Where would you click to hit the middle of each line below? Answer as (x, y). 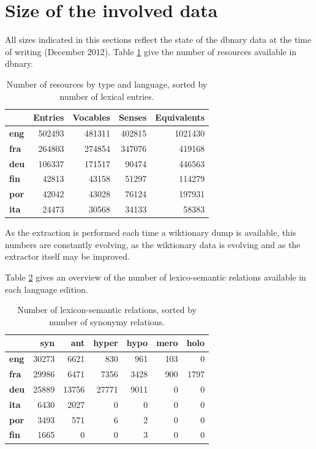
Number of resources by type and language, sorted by (107, 84)
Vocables (91, 117)
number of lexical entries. (107, 96)
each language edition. (47, 289)
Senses (133, 117)
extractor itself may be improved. (67, 256)
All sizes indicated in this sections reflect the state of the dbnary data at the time (158, 40)
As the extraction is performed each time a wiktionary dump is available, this (151, 232)
